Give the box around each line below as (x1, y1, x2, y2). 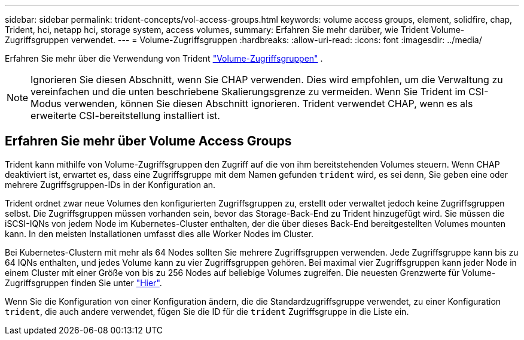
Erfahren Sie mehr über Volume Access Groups (5, 133, 292, 149)
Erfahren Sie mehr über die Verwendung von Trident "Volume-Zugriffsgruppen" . (5, 53, 323, 63)
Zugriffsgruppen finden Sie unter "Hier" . (5, 277, 162, 288)
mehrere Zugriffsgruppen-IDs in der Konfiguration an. (5, 179, 216, 190)
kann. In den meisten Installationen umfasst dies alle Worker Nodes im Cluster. (5, 228, 314, 239)
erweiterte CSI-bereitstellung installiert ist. (31, 110, 220, 122)
